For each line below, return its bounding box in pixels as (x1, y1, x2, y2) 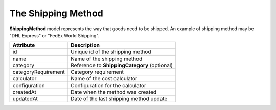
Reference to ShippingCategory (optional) (71, 62, 173, 69)
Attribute (12, 42, 35, 49)
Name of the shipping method (71, 55, 143, 62)
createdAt (12, 89, 37, 96)
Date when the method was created (71, 89, 157, 96)
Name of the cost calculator (71, 75, 137, 82)
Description (71, 42, 100, 49)
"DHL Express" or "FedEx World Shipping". (9, 32, 100, 38)
